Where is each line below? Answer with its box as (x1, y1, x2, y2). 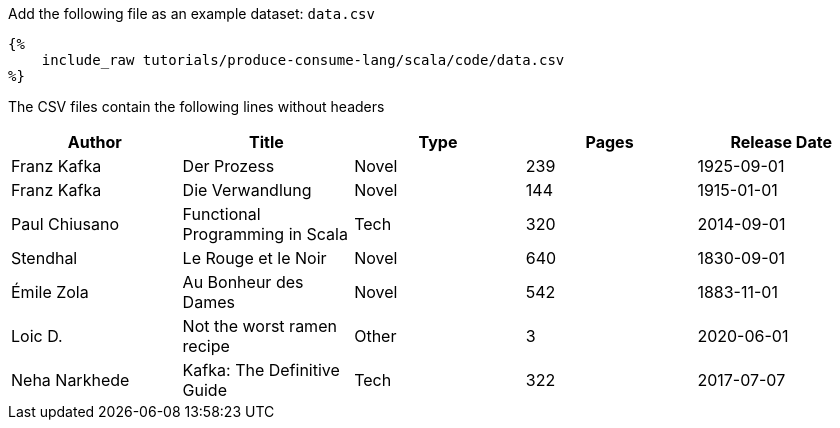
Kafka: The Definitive (182, 360, 340, 380)
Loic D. (11, 326, 63, 346)
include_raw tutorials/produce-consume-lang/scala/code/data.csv (41, 52, 565, 68)
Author (67, 132, 122, 152)
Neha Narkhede (11, 370, 130, 390)
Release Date (730, 132, 832, 152)
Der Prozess (182, 156, 275, 176)
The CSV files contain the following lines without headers (8, 98, 385, 115)
